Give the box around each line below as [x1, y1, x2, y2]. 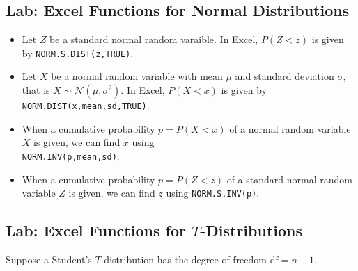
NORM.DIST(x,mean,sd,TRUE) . [22, 98, 150, 113]
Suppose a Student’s [6, 252, 92, 266]
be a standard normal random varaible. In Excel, [49, 32, 258, 47]
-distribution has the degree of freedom [100, 252, 267, 266]
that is [22, 83, 50, 97]
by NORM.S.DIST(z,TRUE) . [22, 45, 134, 60]
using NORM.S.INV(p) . [166, 186, 260, 200]
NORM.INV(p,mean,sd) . [22, 148, 120, 163]
